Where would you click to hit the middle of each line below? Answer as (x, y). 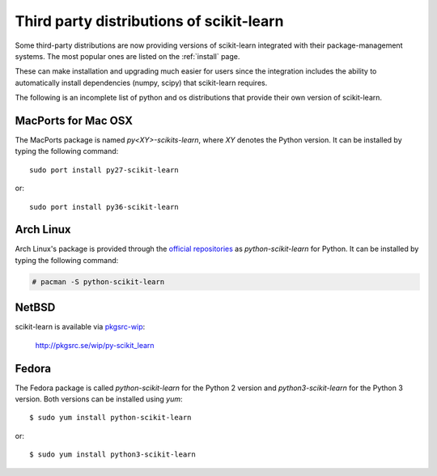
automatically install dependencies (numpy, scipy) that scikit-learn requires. (141, 83)
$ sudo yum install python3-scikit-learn (112, 455)
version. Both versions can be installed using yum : (99, 399)
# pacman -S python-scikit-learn (98, 282)
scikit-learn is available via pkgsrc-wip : (80, 327)
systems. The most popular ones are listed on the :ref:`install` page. (127, 56)
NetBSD (35, 308)
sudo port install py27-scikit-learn (104, 170)
